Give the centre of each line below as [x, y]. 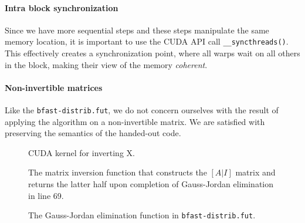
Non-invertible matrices [54, 87]
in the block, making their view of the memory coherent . [106, 64]
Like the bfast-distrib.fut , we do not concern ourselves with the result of [142, 110]
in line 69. [46, 195]
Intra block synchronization [62, 7]
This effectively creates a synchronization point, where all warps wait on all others [152, 53]
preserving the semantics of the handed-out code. [93, 133]
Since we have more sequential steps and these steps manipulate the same [137, 30]
